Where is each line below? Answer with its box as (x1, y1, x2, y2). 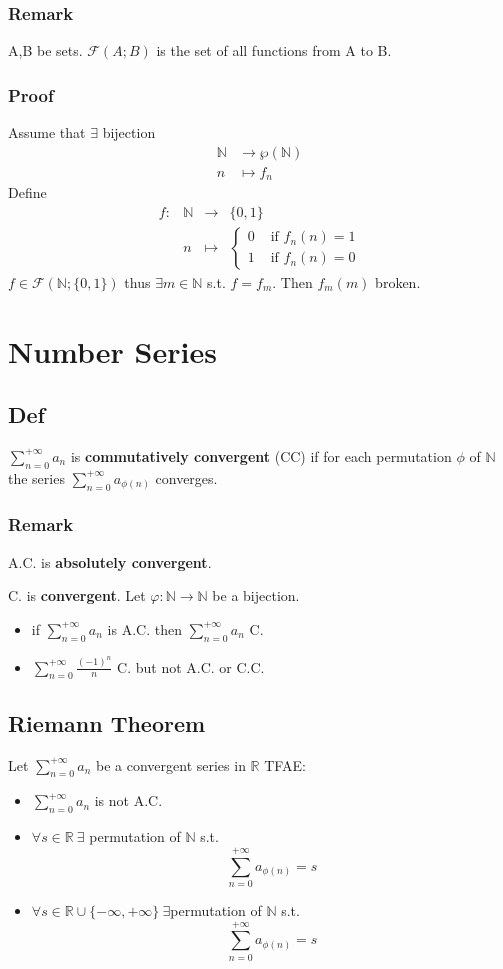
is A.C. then (107, 618, 182, 639)
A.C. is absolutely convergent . (8, 551, 212, 572)
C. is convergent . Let (8, 585, 146, 606)
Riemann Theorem (8, 707, 206, 738)
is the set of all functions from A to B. (156, 40, 392, 61)
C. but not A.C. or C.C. (117, 656, 265, 677)
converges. (155, 467, 218, 488)
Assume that (8, 122, 86, 143)
